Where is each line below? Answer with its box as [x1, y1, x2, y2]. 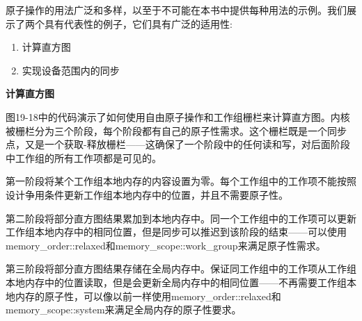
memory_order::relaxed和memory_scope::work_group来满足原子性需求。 [6, 238, 326, 252]
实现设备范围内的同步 [22, 63, 120, 77]
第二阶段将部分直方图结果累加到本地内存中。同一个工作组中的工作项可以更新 [6, 211, 356, 225]
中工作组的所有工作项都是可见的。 [6, 150, 162, 165]
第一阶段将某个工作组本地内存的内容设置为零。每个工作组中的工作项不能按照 [6, 174, 356, 188]
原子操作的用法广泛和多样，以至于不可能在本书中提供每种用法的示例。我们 [6, 3, 347, 17]
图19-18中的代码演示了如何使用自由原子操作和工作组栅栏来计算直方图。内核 [6, 109, 350, 124]
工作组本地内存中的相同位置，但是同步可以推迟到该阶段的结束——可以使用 [6, 224, 347, 239]
